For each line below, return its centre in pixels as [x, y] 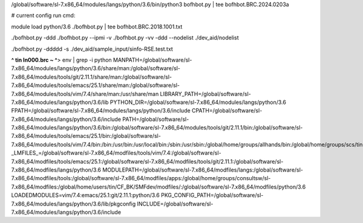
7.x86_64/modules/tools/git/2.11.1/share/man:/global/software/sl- [92, 77]
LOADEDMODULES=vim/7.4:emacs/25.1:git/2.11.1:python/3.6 [86, 195]
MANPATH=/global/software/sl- [152, 60]
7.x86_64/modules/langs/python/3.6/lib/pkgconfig [74, 204]
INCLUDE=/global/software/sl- [175, 204]
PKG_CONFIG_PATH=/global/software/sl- [212, 195]
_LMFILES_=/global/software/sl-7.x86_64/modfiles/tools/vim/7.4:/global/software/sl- [116, 153]
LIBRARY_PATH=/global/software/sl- [205, 94]
